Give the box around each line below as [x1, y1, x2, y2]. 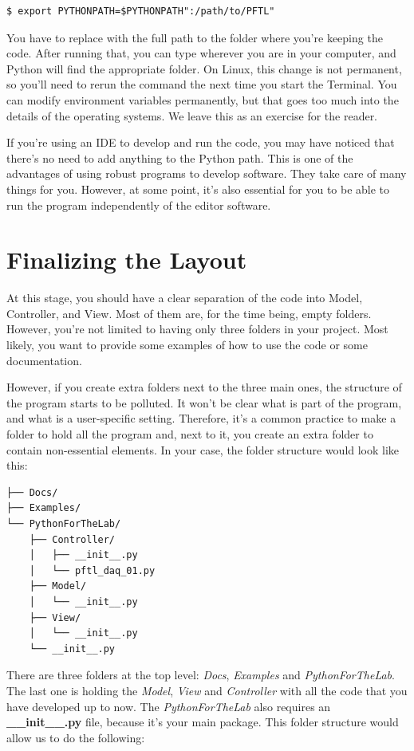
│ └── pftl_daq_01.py [29, 564, 156, 576]
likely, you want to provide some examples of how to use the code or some [6, 336, 368, 353]
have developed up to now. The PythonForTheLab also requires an [6, 698, 331, 714]
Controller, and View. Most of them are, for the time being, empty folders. [6, 305, 372, 321]
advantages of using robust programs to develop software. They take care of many [6, 165, 407, 182]
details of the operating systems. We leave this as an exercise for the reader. [6, 107, 378, 124]
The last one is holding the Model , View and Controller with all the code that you [6, 682, 408, 698]
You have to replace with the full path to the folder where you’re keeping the [6, 29, 383, 45]
